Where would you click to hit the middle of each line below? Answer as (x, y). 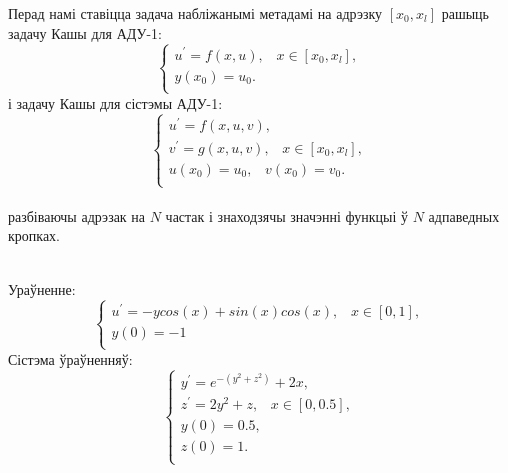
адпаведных (464, 215)
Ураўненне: (42, 288)
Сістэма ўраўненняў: (70, 358)
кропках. (34, 235)
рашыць (465, 13)
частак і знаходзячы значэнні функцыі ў (287, 215)
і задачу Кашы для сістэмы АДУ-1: (115, 102)
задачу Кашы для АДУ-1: (85, 32)
